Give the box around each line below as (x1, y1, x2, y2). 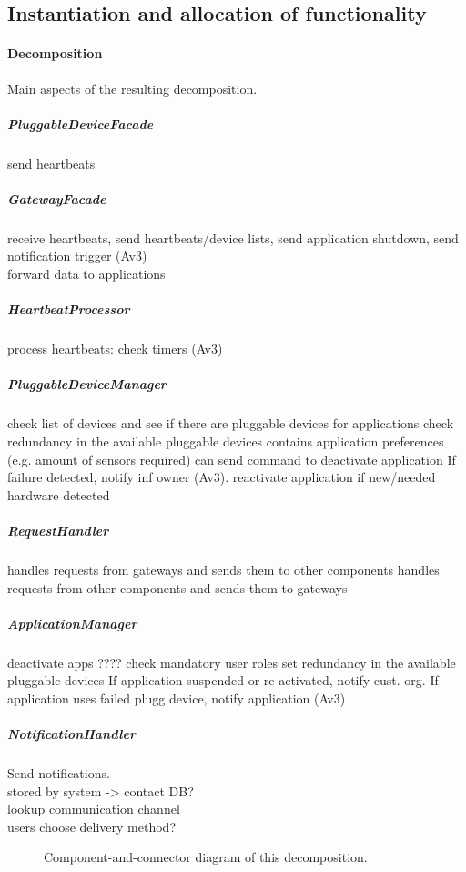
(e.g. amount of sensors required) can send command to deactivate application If (7, 449, 456, 468)
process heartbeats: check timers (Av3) (7, 339, 223, 358)
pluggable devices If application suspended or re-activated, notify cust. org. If (7, 671, 439, 690)
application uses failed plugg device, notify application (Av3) (7, 688, 346, 707)
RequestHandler (7, 520, 109, 539)
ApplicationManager (7, 613, 137, 632)
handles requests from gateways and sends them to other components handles (7, 559, 440, 579)
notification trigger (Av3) (7, 246, 147, 265)
